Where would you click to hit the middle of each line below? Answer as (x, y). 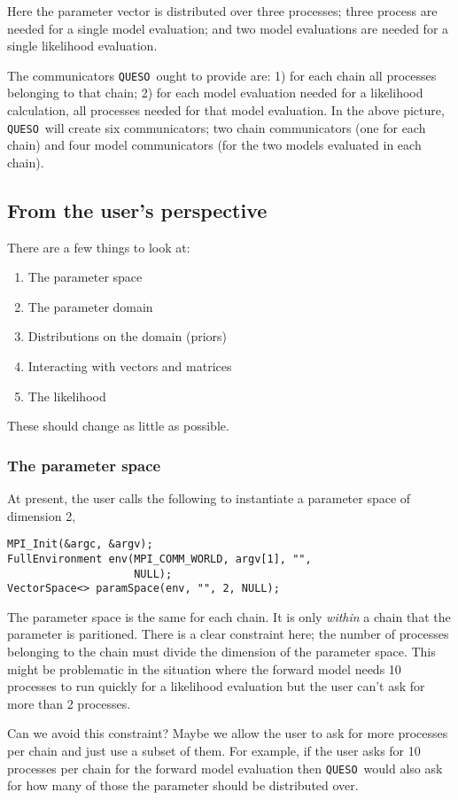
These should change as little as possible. (118, 426)
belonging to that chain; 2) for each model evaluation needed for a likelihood (215, 93)
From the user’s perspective (137, 210)
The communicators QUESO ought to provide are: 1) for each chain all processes (222, 75)
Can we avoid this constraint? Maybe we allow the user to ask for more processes (228, 733)
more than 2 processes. (69, 703)
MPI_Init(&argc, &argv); (80, 544)
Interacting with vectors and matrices (130, 366)
